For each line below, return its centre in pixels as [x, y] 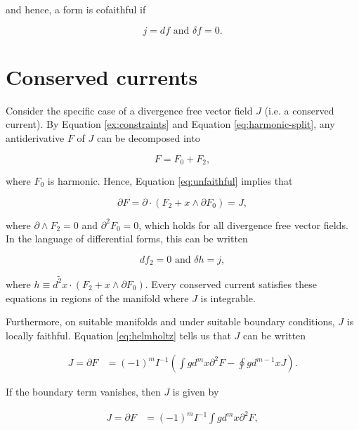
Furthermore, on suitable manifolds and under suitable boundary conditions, [170, 321]
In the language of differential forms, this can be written [127, 239]
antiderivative [35, 137]
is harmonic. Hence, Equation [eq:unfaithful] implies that [170, 180]
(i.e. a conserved [299, 110]
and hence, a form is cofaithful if [76, 9]
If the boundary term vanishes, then [83, 392]
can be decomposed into [149, 137]
